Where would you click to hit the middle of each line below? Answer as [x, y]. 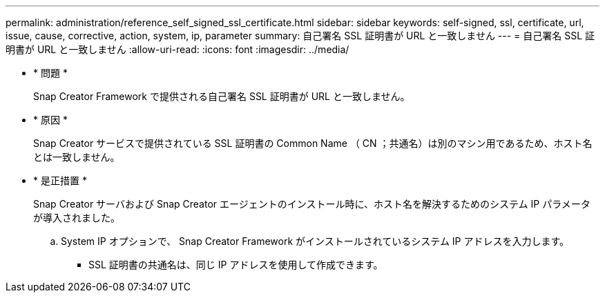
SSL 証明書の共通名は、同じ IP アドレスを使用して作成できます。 [236, 265]
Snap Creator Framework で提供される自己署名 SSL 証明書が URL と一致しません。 [222, 96]
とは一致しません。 [77, 157]
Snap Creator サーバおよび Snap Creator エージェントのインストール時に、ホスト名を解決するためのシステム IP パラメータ [312, 204]
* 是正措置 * [60, 180]
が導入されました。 [77, 218]
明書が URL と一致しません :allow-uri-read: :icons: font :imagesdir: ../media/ [177, 49]
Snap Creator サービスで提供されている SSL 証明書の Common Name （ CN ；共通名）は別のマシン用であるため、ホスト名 [313, 143]
